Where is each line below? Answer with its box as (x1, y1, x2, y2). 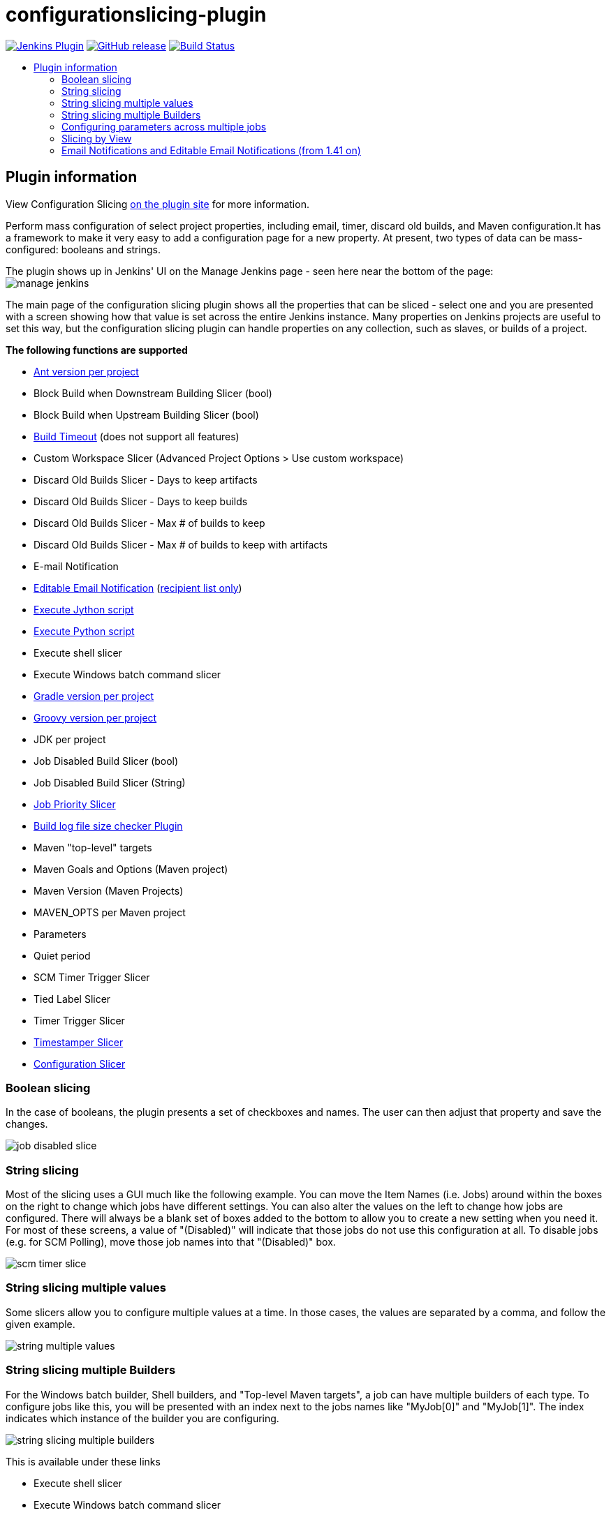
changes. (6, 1118, 48, 1130)
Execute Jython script (34, 603, 134, 615)
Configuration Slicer (34, 1057, 126, 1070)
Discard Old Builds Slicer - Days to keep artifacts (34, 473, 258, 486)
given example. (6, 1318, 75, 1330)
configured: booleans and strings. (6, 243, 161, 255)
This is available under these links (6, 1455, 161, 1468)
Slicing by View (61, 132, 132, 144)
